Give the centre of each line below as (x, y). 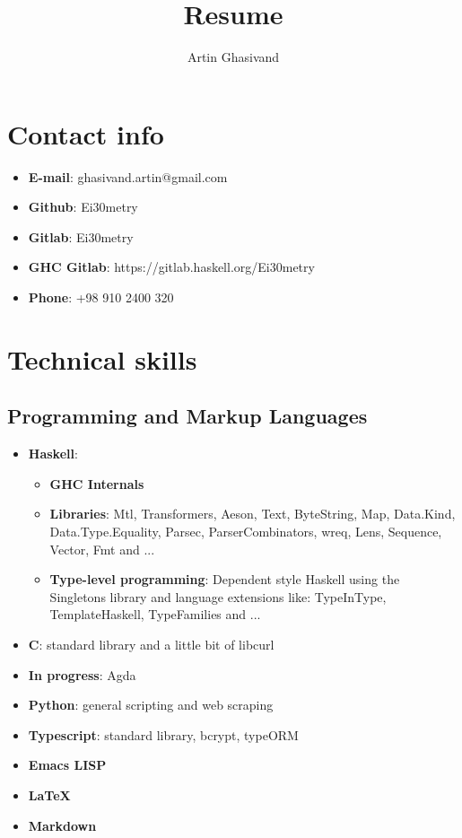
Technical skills (102, 358)
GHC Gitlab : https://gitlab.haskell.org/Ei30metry (171, 267)
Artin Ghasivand (233, 57)
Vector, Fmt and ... (102, 549)
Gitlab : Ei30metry (81, 236)
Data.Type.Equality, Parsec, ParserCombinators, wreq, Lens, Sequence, (246, 531)
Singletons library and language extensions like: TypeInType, (218, 596)
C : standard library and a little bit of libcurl (151, 644)
